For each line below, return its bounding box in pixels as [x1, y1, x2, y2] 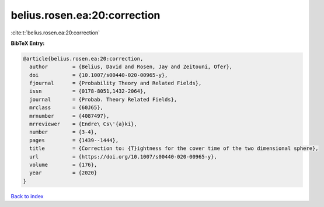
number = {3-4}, [29, 129, 97, 135]
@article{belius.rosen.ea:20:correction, [23, 55, 144, 62]
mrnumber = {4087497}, [29, 113, 110, 119]
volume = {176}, [29, 162, 97, 168]
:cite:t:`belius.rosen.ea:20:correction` [11, 29, 100, 36]
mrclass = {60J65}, [29, 104, 103, 111]
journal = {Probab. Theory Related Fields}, [29, 96, 177, 103]
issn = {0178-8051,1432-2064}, [29, 88, 147, 94]
